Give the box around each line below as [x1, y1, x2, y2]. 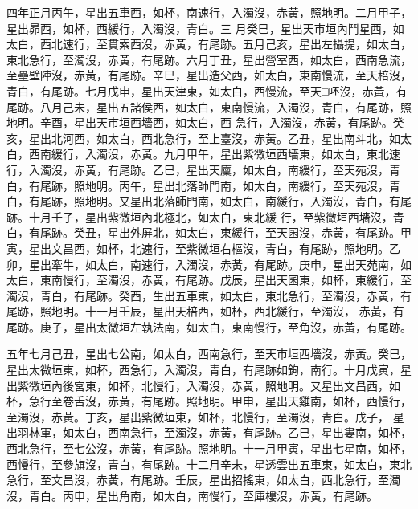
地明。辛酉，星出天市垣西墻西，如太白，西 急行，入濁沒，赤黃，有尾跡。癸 [6, 114, 404, 131]
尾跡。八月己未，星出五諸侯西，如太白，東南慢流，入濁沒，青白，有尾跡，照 [6, 98, 412, 115]
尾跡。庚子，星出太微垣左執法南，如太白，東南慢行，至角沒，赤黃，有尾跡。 [6, 318, 412, 335]
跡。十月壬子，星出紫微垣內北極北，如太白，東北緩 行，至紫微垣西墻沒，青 [6, 208, 404, 225]
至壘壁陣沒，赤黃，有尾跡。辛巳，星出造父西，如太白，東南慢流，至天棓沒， [6, 67, 412, 83]
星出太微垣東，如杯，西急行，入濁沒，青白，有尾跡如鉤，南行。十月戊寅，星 [6, 361, 412, 378]
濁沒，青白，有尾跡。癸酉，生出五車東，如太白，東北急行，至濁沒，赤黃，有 [6, 287, 412, 303]
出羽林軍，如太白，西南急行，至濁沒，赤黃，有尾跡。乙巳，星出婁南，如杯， [6, 424, 412, 441]
